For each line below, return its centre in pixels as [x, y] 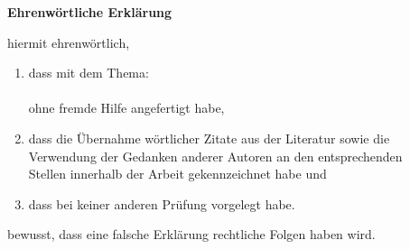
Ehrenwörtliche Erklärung [90, 12]
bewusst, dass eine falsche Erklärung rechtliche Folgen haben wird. [191, 234]
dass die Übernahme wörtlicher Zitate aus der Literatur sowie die [209, 138]
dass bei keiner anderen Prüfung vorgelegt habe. [162, 203]
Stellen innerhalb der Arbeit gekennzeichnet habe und [177, 174]
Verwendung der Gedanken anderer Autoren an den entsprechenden [215, 156]
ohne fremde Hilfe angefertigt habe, [126, 108]
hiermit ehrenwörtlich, [69, 42]
